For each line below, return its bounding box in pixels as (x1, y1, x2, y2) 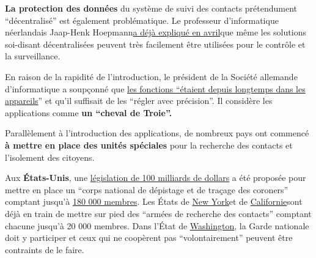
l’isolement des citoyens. (5, 150, 95, 163)
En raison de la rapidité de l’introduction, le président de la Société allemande (5, 70, 298, 83)
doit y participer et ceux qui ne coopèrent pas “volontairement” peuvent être (5, 231, 293, 244)
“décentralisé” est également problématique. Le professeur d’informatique (5, 13, 279, 26)
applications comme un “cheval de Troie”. (5, 106, 172, 119)
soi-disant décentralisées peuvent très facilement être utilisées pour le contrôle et (5, 37, 306, 50)
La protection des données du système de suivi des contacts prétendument (5, 2, 298, 14)
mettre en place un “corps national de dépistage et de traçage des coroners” (5, 183, 288, 196)
